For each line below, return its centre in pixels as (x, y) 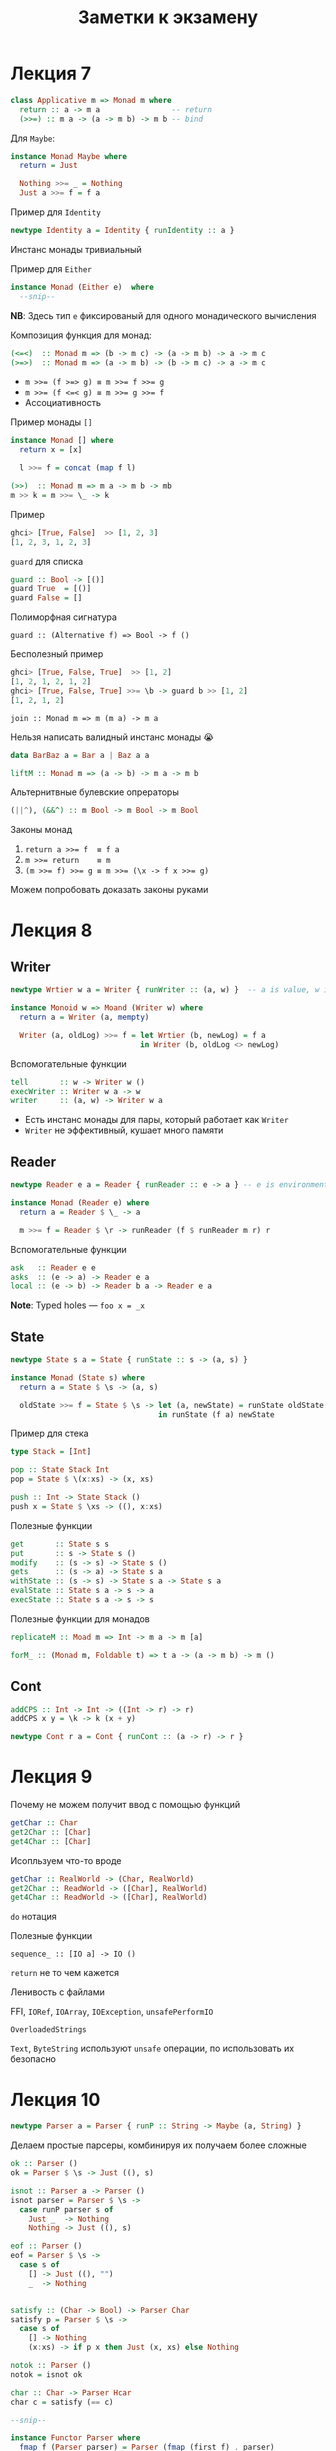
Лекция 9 (51, 1777)
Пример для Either (51, 268)
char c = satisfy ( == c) (62, 2402)
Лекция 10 (55, 2099)
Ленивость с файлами (57, 1992)
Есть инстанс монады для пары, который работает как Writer (156, 1120)
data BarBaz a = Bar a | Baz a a (80, 755)
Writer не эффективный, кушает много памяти (124, 1130)
